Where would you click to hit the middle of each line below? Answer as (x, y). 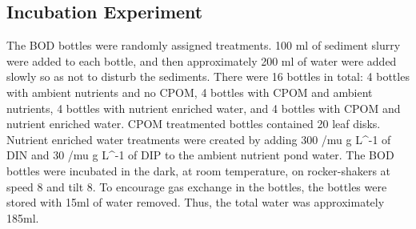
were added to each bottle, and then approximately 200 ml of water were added (202, 60)
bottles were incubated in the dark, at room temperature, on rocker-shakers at (199, 170)
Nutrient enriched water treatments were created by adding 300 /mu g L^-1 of (199, 139)
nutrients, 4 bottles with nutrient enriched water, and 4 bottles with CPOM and (204, 108)
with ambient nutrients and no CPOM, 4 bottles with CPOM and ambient (190, 92)
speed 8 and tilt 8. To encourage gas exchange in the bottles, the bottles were (197, 186)
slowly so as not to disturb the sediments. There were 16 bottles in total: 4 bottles (208, 76)
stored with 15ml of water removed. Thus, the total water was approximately (196, 202)
